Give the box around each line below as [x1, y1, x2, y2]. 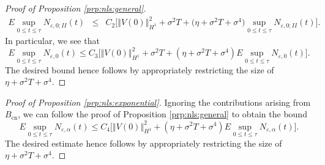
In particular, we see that [5, 34, 100, 47]
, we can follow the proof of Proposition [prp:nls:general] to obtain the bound [18, 108, 307, 120]
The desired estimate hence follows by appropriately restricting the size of [5, 136, 282, 149]
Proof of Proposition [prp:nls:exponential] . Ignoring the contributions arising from [5, 95, 311, 108]
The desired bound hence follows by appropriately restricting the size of [5, 63, 274, 76]
